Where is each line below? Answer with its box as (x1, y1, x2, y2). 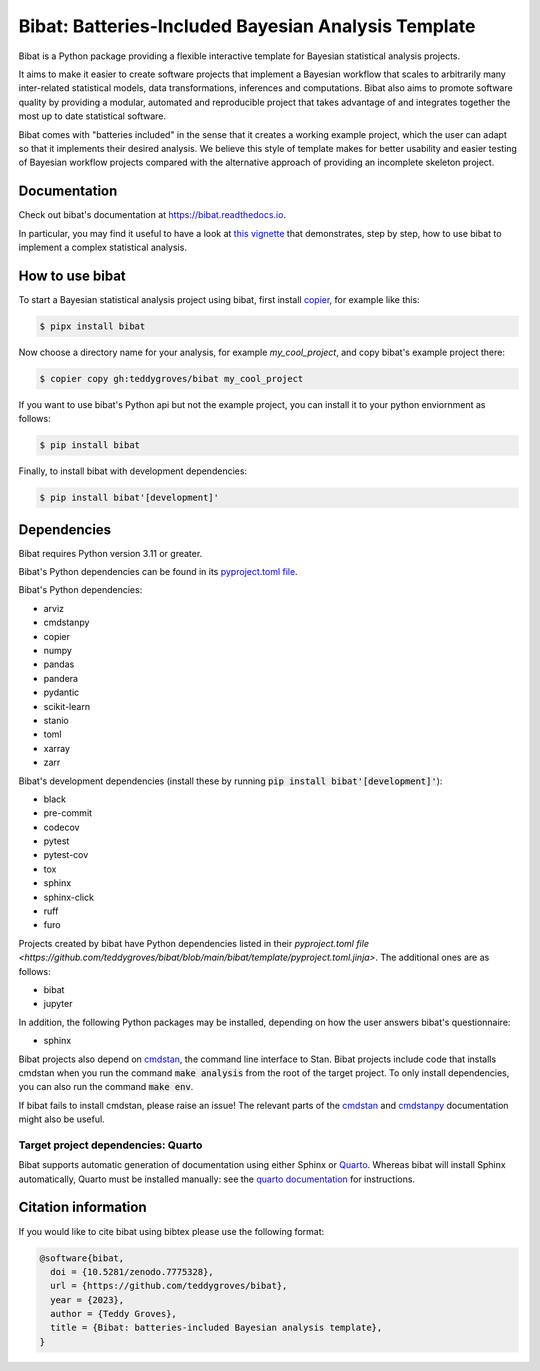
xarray (43, 742, 70, 754)
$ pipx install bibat (39, 320, 146, 332)
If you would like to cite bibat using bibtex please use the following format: (18, 1225, 325, 1237)
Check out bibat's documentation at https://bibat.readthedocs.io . (18, 209, 287, 221)
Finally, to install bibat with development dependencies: (18, 465, 248, 477)
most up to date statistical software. (18, 110, 167, 122)
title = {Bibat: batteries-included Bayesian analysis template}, (50, 1322, 383, 1334)
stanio (43, 714, 69, 726)
